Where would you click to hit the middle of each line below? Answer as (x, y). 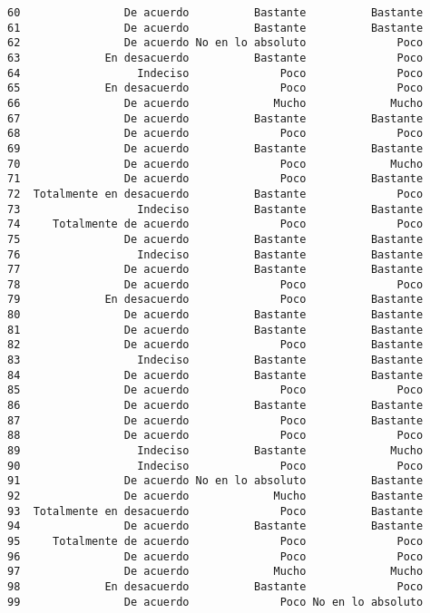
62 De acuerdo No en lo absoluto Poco (215, 43)
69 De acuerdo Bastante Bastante (215, 148)
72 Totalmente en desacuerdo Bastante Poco (215, 194)
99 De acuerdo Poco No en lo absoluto (215, 602)
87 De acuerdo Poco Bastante (215, 420)
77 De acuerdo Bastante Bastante (215, 270)
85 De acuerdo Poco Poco (215, 390)
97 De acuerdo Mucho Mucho (215, 572)
